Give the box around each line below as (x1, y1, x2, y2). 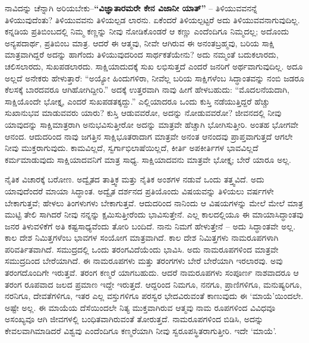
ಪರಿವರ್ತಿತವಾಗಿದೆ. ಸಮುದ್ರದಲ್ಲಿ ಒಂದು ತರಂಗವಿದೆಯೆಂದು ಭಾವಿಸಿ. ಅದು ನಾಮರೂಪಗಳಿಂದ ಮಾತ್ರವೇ (5, 243, 279, 255)
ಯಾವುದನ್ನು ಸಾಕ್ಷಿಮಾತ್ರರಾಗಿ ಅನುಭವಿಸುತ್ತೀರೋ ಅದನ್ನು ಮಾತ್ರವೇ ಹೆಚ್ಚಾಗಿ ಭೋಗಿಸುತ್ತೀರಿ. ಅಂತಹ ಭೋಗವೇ (5, 118, 299, 130)
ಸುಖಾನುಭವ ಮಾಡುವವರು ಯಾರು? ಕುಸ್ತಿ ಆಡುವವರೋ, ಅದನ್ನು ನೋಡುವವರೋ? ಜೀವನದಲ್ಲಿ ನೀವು (5, 106, 282, 119)
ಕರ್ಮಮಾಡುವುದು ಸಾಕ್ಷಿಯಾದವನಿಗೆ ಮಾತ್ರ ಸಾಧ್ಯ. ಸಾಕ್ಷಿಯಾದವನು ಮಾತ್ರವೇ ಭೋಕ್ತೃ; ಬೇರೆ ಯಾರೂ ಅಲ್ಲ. (5, 153, 292, 165)
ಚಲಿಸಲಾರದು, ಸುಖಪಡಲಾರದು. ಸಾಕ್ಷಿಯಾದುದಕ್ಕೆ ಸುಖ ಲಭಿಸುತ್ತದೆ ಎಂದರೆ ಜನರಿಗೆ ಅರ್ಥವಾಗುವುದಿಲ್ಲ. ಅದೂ (5, 59, 303, 72)
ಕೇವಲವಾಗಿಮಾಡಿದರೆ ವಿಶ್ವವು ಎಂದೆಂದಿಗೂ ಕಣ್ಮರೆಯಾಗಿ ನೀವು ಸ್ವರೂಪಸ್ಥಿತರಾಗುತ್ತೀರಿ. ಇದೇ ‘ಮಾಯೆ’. (5, 325, 277, 337)
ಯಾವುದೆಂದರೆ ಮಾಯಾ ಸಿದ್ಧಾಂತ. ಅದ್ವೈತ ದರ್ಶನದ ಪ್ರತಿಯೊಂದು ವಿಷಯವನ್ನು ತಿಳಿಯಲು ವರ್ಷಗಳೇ (5, 184, 274, 197)
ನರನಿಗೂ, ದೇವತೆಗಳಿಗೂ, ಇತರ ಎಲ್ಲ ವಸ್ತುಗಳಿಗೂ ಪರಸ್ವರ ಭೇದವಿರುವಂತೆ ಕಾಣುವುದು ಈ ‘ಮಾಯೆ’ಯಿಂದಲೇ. (5, 289, 304, 302)
